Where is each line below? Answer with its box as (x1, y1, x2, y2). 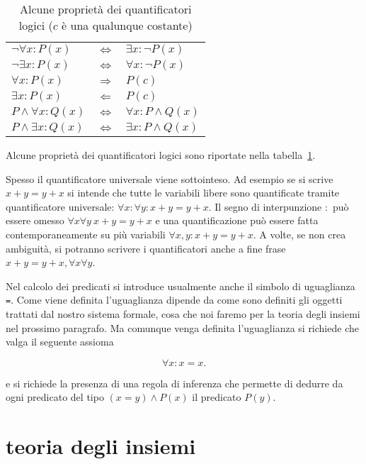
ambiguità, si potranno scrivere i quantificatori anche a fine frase (6, 241, 286, 255)
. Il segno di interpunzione (208, 199, 322, 214)
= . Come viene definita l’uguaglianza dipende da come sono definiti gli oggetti (6, 292, 343, 307)
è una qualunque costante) (62, 17, 193, 33)
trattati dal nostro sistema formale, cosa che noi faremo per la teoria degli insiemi (6, 306, 360, 321)
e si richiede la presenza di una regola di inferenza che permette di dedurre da (6, 375, 343, 390)
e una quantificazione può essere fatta (155, 213, 319, 228)
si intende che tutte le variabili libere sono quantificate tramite (67, 185, 340, 200)
